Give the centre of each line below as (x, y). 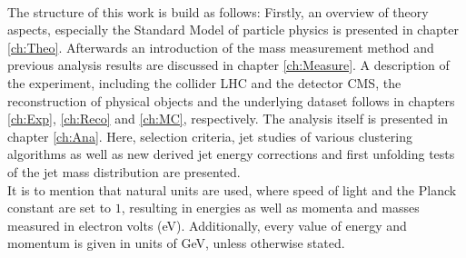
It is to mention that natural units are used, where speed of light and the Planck (232, 189)
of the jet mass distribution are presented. (124, 171)
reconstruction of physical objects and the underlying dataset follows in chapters (231, 100)
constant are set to (59, 208)
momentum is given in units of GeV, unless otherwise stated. (176, 243)
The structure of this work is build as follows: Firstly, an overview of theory (218, 11)
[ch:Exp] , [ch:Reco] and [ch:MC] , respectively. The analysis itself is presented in (228, 119)
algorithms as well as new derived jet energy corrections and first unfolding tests (231, 154)
